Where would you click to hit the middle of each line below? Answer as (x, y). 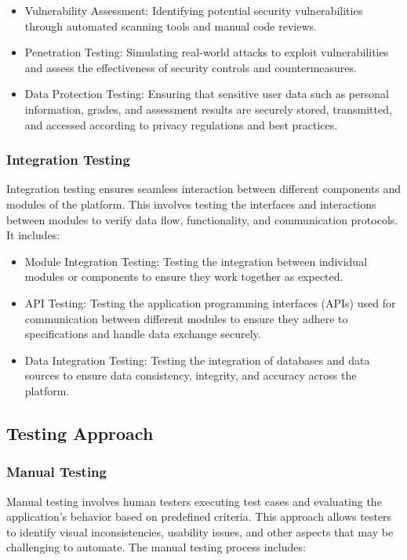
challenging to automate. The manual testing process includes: (156, 547)
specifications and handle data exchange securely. (143, 334)
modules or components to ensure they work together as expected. (184, 276)
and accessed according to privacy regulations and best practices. (181, 124)
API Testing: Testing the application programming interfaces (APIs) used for (210, 302)
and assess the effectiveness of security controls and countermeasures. (191, 67)
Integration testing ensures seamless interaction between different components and (204, 189)
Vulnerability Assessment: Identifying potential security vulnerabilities (194, 10)
